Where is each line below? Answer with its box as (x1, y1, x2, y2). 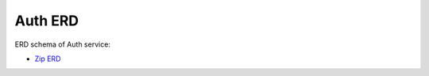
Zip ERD (34, 54, 61, 63)
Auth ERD (14, 12, 79, 29)
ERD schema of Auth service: (14, 40, 111, 49)
